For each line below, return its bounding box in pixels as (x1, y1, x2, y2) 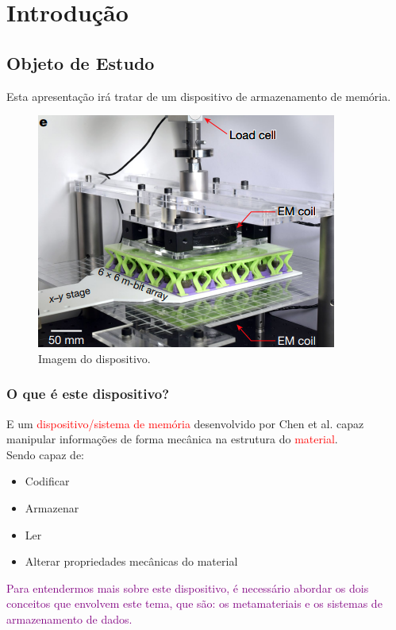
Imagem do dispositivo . (38, 350, 151, 366)
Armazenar (25, 499, 79, 516)
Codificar (25, 473, 70, 489)
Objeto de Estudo (6, 50, 155, 75)
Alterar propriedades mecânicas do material (25, 553, 238, 570)
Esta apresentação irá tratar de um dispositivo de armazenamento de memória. (6, 87, 391, 104)
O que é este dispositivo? (6, 384, 170, 404)
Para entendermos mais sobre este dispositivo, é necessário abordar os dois (6, 579, 369, 596)
